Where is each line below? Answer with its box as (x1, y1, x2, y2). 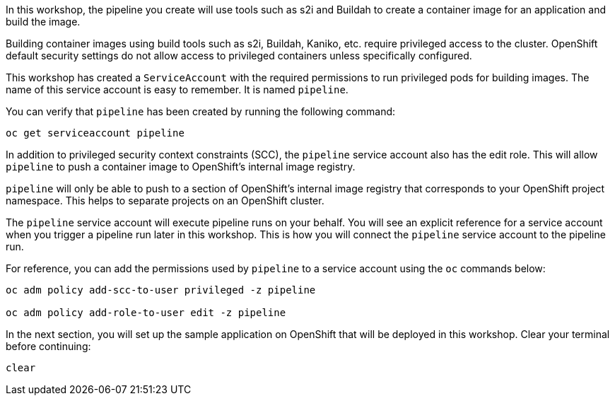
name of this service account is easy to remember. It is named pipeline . (6, 83, 348, 95)
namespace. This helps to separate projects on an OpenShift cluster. (6, 194, 324, 207)
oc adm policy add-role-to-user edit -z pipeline (6, 307, 286, 318)
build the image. (6, 16, 81, 28)
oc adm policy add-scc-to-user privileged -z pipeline (6, 284, 316, 296)
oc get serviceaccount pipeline (6, 127, 184, 139)
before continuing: (6, 340, 91, 352)
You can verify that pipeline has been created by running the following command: (6, 105, 396, 117)
